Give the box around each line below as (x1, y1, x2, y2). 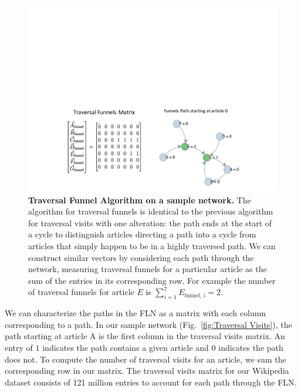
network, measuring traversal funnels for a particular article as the (28, 263, 267, 275)
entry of (5, 341, 33, 353)
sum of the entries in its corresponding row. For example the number (28, 274, 276, 286)
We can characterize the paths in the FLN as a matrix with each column (5, 307, 266, 319)
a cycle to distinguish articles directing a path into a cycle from (28, 228, 256, 240)
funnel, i (184, 292, 205, 299)
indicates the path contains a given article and (42, 341, 209, 353)
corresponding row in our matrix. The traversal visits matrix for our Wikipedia (5, 364, 289, 377)
